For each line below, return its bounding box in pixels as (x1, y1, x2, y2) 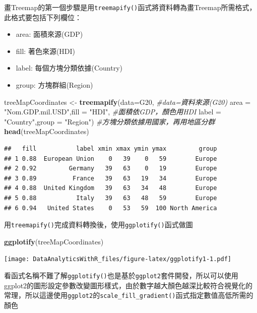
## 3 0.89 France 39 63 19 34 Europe (4, 174, 217, 182)
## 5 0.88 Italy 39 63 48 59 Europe (4, 194, 217, 202)
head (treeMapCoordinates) (4, 126, 89, 137)
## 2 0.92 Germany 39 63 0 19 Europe (4, 165, 217, 172)
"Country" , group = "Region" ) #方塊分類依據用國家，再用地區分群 (4, 116, 215, 127)
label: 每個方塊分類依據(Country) (16, 62, 123, 73)
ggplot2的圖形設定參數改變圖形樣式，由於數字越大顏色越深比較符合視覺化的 (4, 280, 253, 290)
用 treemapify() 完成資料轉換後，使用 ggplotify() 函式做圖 (4, 219, 193, 230)
